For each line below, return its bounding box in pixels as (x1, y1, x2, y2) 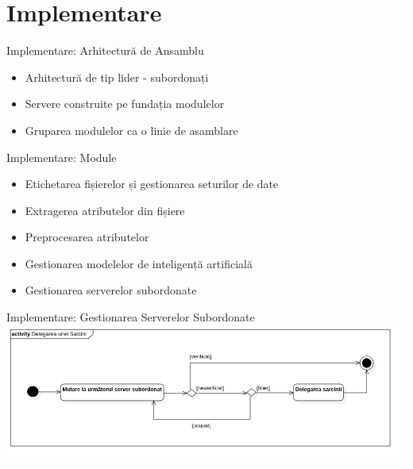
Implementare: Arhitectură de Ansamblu (6, 42, 204, 59)
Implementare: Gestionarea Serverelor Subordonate (6, 309, 255, 325)
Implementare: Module (6, 148, 117, 165)
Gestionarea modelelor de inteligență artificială (25, 255, 253, 271)
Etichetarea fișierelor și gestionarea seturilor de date (25, 175, 279, 192)
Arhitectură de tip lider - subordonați (25, 68, 209, 85)
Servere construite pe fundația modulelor (25, 95, 225, 112)
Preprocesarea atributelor (25, 229, 149, 245)
